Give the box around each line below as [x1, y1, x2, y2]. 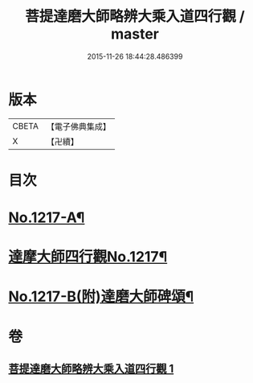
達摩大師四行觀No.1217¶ [8, 248, 168, 266]
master [111, 25, 159, 43]
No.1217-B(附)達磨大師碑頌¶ [8, 287, 194, 306]
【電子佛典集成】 [46, 121, 111, 132]
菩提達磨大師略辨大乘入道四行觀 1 [8, 362, 174, 376]
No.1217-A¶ [8, 208, 85, 227]
